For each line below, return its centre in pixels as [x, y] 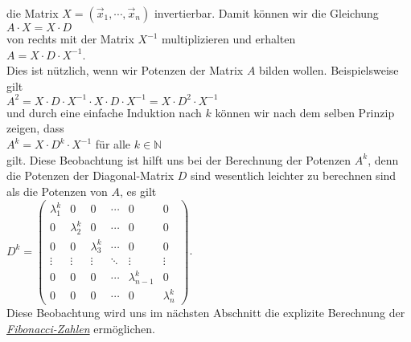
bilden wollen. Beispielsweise [329, 70]
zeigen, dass [35, 128]
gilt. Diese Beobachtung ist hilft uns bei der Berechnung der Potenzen [179, 159]
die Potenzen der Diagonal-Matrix [90, 175]
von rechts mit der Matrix [70, 39]
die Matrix [33, 13]
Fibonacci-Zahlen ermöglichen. [81, 328]
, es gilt [138, 191]
